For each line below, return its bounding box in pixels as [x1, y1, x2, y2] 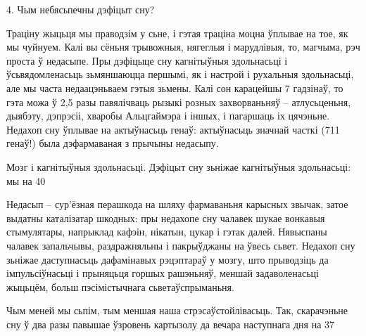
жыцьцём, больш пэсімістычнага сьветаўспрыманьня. [6, 279, 234, 294]
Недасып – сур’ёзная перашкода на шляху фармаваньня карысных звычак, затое [6, 197, 348, 212]
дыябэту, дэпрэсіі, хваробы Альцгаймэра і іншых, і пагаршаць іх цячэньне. [6, 108, 330, 123]
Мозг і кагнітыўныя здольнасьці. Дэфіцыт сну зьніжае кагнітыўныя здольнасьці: [6, 159, 351, 174]
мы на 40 [6, 173, 46, 188]
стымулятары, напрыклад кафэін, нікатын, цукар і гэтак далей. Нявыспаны [6, 224, 327, 239]
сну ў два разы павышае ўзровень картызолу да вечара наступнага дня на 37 [6, 316, 335, 331]
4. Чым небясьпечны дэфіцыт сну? [6, 2, 155, 16]
